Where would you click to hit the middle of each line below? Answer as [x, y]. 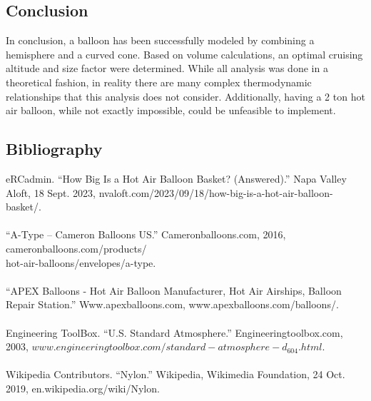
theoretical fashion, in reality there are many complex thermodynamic [159, 82]
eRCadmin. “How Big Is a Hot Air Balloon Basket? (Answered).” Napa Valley [176, 178]
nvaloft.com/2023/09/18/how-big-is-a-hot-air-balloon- [216, 192]
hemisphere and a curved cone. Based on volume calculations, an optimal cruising [184, 54]
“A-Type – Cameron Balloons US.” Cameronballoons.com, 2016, [146, 234]
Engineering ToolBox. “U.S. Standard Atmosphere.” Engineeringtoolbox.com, [174, 332]
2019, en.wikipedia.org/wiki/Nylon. [83, 388]
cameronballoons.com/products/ [76, 248]
